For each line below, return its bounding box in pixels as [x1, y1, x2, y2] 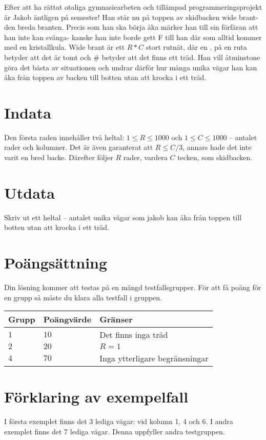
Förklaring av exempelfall [4, 386, 189, 407]
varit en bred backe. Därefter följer [4, 152, 113, 163]
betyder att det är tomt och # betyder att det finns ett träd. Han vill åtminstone [4, 51, 260, 62]
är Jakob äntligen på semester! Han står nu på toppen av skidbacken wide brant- [4, 11, 258, 22]
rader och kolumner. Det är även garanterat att [4, 142, 153, 152]
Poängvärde [43, 313, 92, 326]
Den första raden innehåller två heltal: [4, 131, 125, 142]
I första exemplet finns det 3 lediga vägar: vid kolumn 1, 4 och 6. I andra [4, 416, 233, 427]
